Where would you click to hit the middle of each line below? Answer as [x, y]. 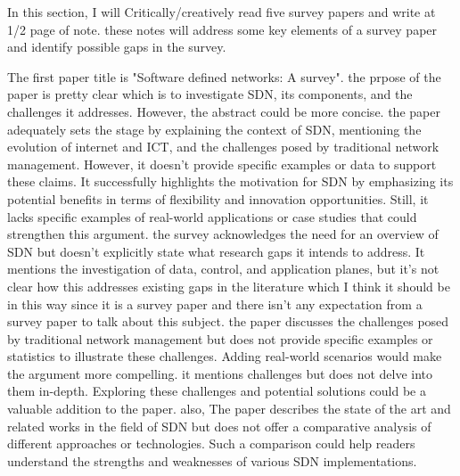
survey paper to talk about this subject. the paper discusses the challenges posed [228, 321]
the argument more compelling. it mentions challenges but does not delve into [220, 373]
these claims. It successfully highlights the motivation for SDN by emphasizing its [230, 181]
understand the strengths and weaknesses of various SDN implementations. [212, 460]
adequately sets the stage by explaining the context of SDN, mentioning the [214, 129]
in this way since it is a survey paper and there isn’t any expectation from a [215, 304]
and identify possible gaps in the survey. [117, 47]
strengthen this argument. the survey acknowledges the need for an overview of [223, 234]
